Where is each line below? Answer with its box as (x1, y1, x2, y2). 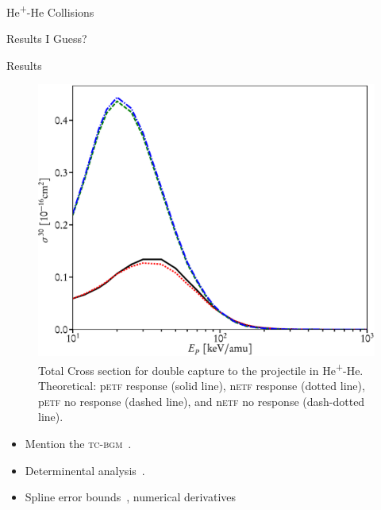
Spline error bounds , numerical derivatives (25, 489, 237, 505)
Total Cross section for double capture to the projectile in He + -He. (38, 360, 364, 378)
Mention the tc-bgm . (25, 435, 132, 452)
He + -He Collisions (6, 2, 94, 20)
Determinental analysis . (25, 462, 145, 478)
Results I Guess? (6, 30, 87, 47)
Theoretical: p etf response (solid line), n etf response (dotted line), (38, 377, 365, 394)
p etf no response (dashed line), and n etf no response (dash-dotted (38, 392, 365, 409)
